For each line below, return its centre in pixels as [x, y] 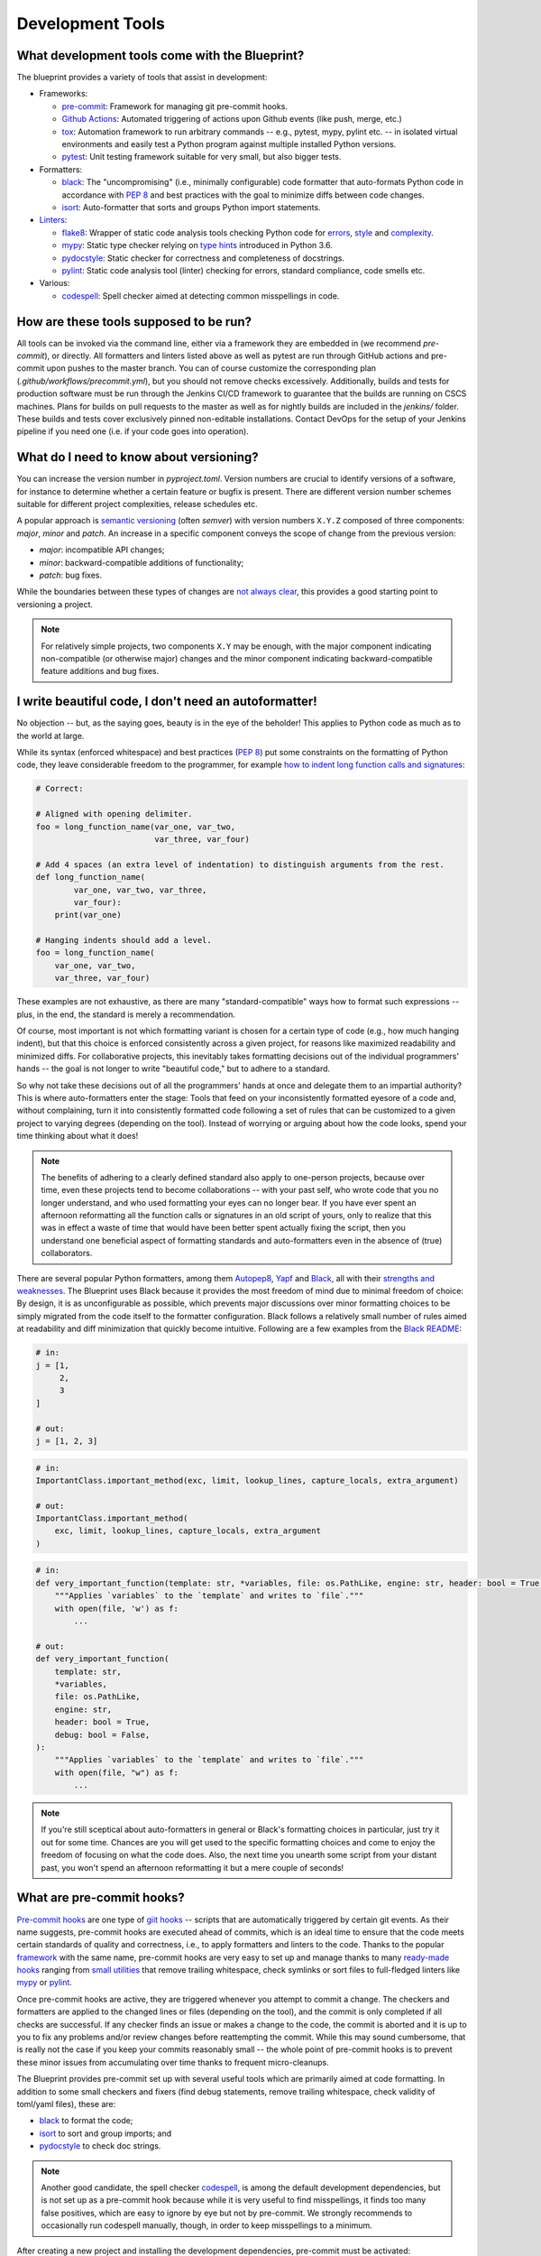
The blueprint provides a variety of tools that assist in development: [142, 78]
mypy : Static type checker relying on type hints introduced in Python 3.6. [197, 245]
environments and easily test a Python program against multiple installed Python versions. [229, 144]
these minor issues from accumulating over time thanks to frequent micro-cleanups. [173, 2062]
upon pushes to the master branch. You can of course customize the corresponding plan [211, 368]
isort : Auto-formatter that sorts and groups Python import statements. [191, 207]
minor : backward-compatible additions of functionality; [142, 562]
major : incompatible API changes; [102, 550]
